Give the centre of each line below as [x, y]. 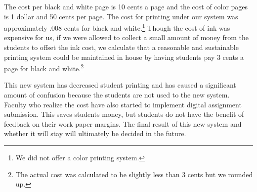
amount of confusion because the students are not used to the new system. [117, 95]
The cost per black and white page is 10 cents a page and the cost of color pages [126, 6]
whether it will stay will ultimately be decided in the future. [95, 133]
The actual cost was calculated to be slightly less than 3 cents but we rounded [134, 174]
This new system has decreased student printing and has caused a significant [120, 85]
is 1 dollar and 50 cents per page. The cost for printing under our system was [121, 16]
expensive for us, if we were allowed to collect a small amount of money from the [126, 37]
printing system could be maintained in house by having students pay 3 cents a [124, 57]
